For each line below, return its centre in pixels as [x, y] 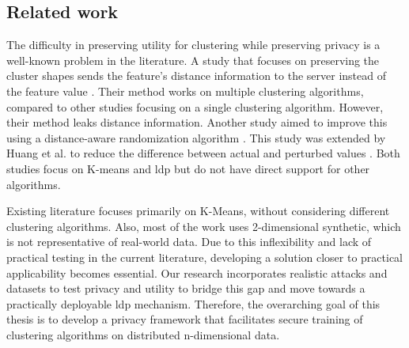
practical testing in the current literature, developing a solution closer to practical [205, 257]
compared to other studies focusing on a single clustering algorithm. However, [195, 106]
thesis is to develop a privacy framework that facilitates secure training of [185, 319]
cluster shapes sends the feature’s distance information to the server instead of [196, 76]
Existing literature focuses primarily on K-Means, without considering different [198, 211]
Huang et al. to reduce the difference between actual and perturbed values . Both [203, 153]
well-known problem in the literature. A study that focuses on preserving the [193, 60]
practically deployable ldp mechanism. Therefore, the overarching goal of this [193, 303]
